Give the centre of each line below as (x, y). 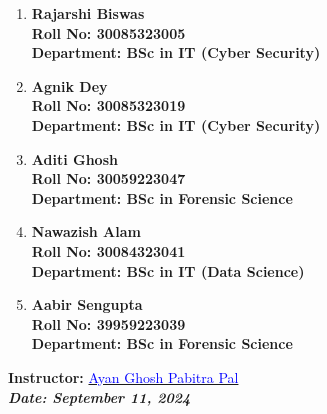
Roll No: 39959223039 (108, 323)
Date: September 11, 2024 (99, 396)
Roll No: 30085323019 (108, 105)
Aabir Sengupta (87, 304)
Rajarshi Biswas (88, 13)
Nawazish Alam (86, 231)
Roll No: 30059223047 (108, 178)
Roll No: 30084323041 (108, 250)
